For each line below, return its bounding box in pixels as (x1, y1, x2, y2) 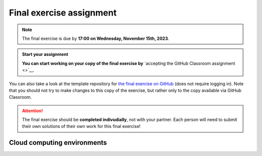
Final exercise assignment (9, 7, 117, 18)
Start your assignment (22, 52, 68, 57)
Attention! (22, 107, 43, 114)
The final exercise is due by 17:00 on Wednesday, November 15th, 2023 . (22, 35, 169, 41)
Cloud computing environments (9, 139, 107, 147)
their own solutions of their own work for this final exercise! (22, 123, 141, 129)
